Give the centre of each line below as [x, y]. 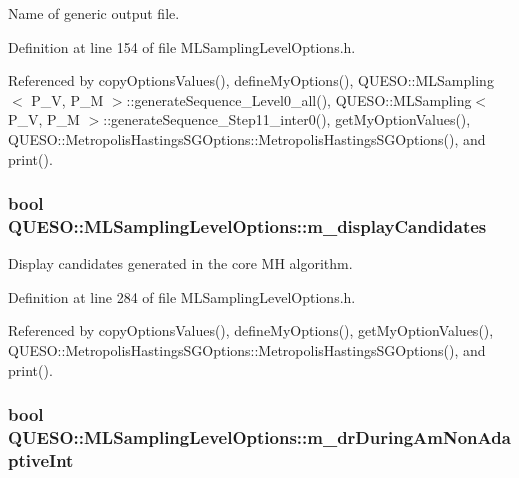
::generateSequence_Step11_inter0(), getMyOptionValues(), [287, 119]
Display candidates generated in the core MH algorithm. [180, 263]
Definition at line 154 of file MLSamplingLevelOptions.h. [182, 46]
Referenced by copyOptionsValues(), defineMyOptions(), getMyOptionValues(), [251, 330]
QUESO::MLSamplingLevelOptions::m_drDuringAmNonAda [259, 437]
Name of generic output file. [94, 13]
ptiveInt [41, 460]
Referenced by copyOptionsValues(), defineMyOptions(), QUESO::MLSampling [251, 80]
